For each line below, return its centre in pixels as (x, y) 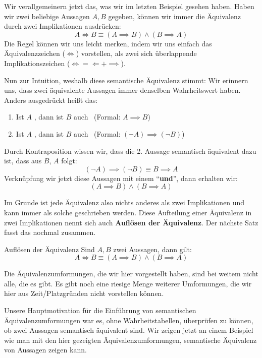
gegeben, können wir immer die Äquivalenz (174, 16)
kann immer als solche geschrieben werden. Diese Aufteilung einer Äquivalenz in (128, 212)
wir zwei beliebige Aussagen (47, 16)
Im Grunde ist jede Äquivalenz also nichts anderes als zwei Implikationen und (124, 202)
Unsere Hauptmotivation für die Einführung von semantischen (100, 310)
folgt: (69, 161)
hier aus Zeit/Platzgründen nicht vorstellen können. (84, 293)
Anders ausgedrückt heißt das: (51, 100)
